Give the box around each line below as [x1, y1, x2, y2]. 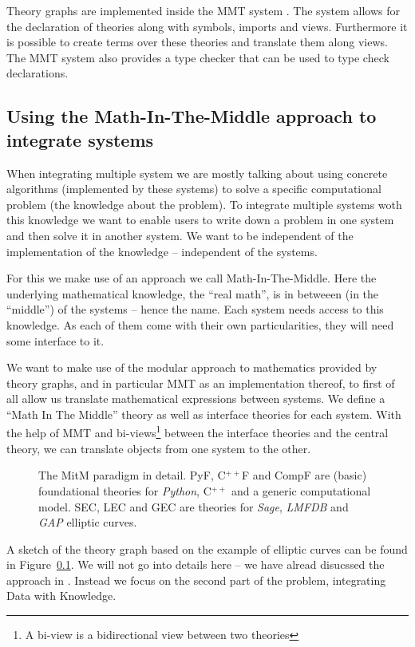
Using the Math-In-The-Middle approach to [6, 104, 377, 128]
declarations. [6, 65, 69, 81]
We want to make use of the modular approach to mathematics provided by [6, 359, 377, 376]
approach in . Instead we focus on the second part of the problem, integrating [6, 571, 386, 588]
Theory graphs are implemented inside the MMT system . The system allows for [6, 2, 400, 18]
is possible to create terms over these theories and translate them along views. [6, 34, 388, 50]
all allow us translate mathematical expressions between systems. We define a [6, 390, 385, 407]
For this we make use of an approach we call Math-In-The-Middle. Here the [6, 270, 377, 286]
